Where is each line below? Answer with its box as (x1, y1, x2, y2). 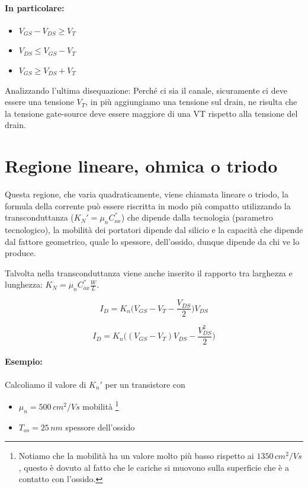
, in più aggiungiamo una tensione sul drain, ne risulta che (85, 95, 297, 108)
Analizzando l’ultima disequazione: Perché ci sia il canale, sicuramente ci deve (5, 84, 287, 96)
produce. (5, 247, 36, 259)
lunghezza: (5, 278, 43, 291)
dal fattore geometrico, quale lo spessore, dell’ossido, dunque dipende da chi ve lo (5, 235, 300, 247)
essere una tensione (5, 95, 74, 108)
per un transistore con (105, 378, 185, 390)
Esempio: (5, 355, 43, 368)
